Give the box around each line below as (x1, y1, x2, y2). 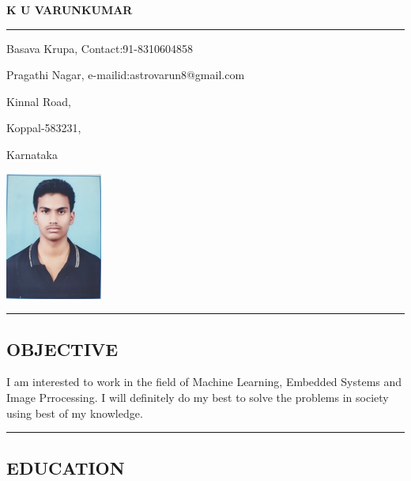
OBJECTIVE (6, 336, 119, 361)
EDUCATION (6, 455, 125, 479)
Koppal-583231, (6, 119, 81, 136)
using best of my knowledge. (6, 404, 143, 421)
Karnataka (6, 146, 58, 162)
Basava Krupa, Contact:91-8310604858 (6, 40, 193, 56)
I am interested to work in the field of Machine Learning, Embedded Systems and (6, 373, 402, 390)
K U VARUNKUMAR (6, 2, 133, 17)
